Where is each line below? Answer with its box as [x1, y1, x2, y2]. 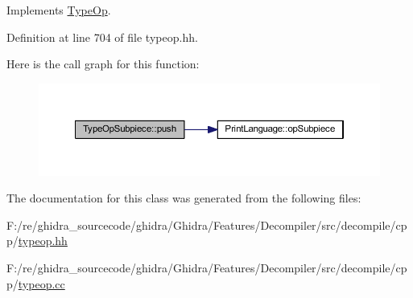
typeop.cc [18, 275, 65, 292]
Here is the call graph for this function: [6, 55, 200, 72]
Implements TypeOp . [6, 2, 111, 18]
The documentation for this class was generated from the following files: [6, 190, 361, 206]
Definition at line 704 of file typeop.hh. [6, 28, 198, 45]
